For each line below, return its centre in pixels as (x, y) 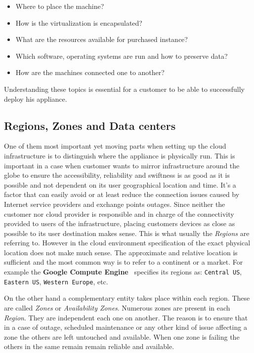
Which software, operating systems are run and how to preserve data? (122, 56)
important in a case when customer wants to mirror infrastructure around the (122, 165)
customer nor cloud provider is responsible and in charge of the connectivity (119, 214)
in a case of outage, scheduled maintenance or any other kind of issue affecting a (126, 327)
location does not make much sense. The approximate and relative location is (121, 252)
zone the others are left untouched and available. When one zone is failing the (122, 336)
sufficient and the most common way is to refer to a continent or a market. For (124, 262)
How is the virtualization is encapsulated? (79, 22)
